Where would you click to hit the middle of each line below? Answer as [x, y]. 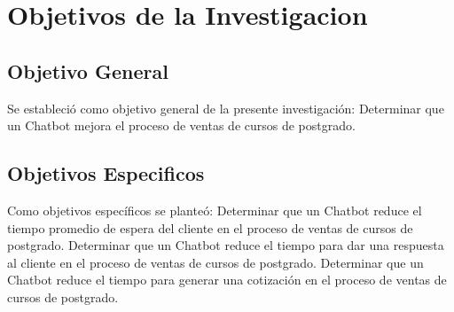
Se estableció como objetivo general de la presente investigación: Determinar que [226, 108]
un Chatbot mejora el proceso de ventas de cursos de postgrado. [181, 125]
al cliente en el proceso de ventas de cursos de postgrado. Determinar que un [215, 262]
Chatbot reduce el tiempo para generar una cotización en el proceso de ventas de [227, 280]
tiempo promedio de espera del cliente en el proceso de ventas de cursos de [210, 227]
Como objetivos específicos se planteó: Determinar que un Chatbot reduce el [215, 210]
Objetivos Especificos [106, 173]
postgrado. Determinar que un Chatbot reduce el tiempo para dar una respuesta [226, 245]
